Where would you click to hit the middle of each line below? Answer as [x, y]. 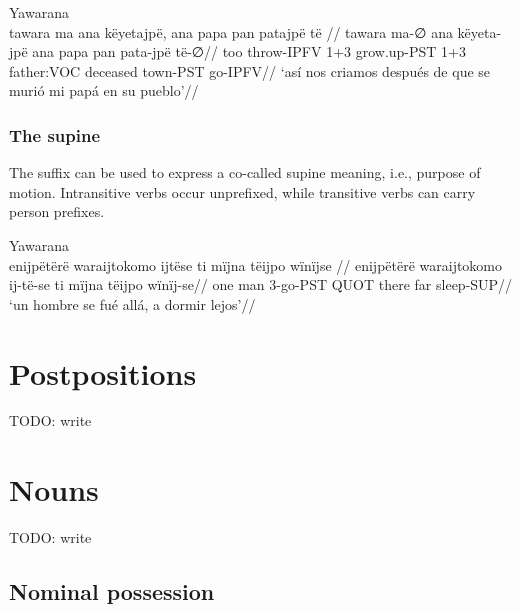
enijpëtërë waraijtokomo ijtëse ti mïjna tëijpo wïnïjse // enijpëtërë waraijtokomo [256, 264]
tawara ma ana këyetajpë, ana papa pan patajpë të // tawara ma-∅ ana [231, 31]
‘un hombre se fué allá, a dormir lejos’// [132, 303]
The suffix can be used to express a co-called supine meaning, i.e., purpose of [245, 172]
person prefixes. [57, 211]
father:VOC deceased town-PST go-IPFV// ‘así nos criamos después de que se [250, 70]
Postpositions [103, 372]
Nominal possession [112, 591]
